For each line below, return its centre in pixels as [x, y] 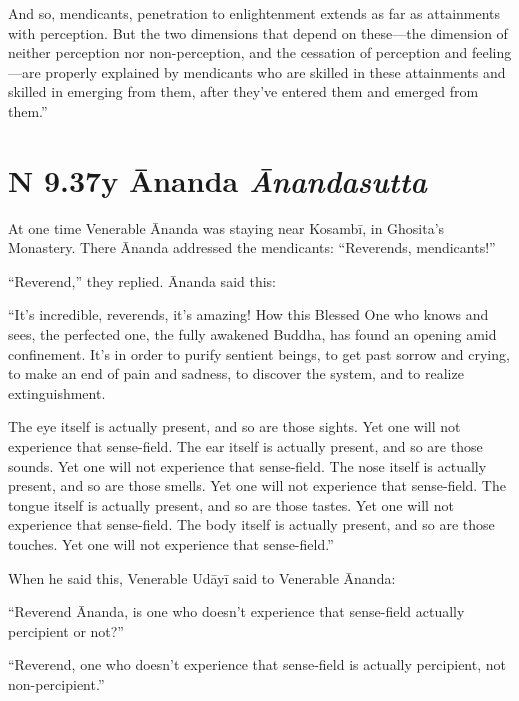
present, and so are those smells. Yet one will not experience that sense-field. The [257, 485]
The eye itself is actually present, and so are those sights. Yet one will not [234, 426]
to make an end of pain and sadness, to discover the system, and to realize [236, 373]
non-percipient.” [56, 683]
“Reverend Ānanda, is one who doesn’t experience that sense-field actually [236, 611]
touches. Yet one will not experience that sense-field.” [171, 544]
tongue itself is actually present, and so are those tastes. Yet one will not [231, 504]
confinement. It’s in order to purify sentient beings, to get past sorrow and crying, [259, 353]
